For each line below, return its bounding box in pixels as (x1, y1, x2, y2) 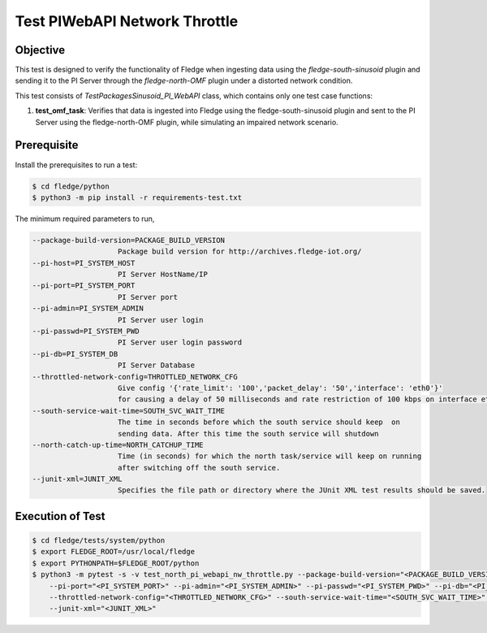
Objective (15, 43, 66, 57)
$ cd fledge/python (32, 181, 110, 191)
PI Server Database (118, 361, 195, 370)
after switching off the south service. (118, 463, 281, 472)
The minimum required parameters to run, (15, 214, 155, 223)
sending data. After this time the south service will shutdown (118, 429, 379, 438)
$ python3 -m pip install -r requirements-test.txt (32, 193, 243, 202)
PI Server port (118, 293, 179, 301)
